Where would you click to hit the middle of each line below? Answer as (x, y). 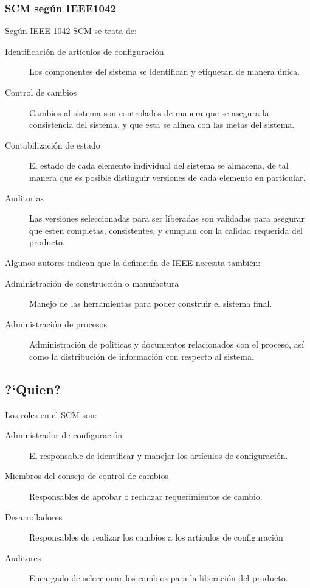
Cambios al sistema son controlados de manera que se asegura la (149, 112)
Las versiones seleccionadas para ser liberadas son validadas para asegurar (167, 218)
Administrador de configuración (64, 435)
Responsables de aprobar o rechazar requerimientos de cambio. (146, 496)
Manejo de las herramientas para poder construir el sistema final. (151, 303)
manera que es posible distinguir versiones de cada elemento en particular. (167, 177)
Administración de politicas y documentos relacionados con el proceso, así (167, 344)
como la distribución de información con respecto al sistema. (142, 356)
